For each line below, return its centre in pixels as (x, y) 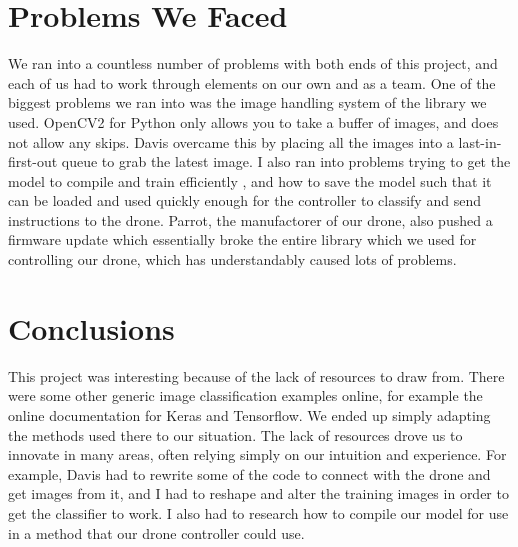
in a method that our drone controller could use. (156, 532)
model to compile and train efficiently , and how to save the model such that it (250, 180)
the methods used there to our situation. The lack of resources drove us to (235, 434)
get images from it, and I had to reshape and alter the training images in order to (258, 493)
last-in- (480, 141)
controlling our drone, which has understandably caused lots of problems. (232, 259)
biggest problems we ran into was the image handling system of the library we (247, 102)
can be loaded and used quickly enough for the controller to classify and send (244, 200)
